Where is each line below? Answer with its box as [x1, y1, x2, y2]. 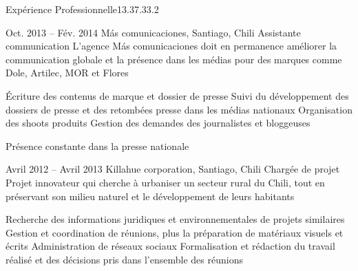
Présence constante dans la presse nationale [6, 138, 189, 153]
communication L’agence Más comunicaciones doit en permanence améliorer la [6, 39, 337, 53]
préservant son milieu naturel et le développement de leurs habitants [6, 188, 295, 203]
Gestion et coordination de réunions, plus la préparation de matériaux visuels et [6, 225, 344, 239]
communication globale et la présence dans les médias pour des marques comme [6, 52, 342, 66]
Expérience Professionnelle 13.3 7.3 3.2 [6, 2, 159, 16]
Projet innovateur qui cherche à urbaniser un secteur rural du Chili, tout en [6, 175, 325, 189]
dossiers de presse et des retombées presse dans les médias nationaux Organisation [6, 102, 352, 116]
